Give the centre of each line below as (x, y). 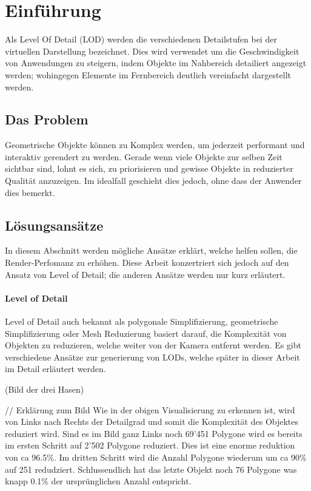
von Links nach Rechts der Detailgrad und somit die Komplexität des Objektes (152, 422)
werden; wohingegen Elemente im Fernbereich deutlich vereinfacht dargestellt (148, 74)
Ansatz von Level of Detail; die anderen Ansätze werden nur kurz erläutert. (145, 274)
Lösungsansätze (54, 225)
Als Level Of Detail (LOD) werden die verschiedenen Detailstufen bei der (141, 39)
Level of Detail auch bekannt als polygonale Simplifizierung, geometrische (142, 321)
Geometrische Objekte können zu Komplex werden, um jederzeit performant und (155, 145)
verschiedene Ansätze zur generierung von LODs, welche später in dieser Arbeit (152, 357)
